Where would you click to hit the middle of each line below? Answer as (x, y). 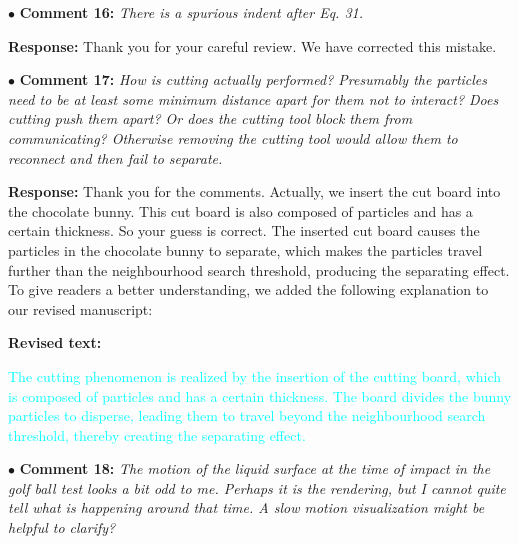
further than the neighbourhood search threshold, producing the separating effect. (259, 269)
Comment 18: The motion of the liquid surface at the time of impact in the (255, 468)
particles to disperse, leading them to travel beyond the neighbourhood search (247, 415)
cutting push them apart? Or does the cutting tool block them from (210, 118)
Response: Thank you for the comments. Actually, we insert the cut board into (254, 191)
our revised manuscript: (80, 308)
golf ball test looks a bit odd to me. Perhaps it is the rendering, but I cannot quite (257, 487)
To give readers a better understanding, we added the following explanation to (248, 289)
